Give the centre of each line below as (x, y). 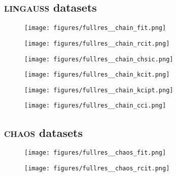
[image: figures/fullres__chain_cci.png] (95, 106)
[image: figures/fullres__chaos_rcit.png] (97, 168)
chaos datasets (43, 132)
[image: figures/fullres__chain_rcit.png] (97, 43)
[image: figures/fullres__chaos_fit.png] (95, 153)
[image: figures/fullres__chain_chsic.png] (99, 59)
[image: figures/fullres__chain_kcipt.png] (99, 90)
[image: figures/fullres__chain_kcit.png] (97, 75)
